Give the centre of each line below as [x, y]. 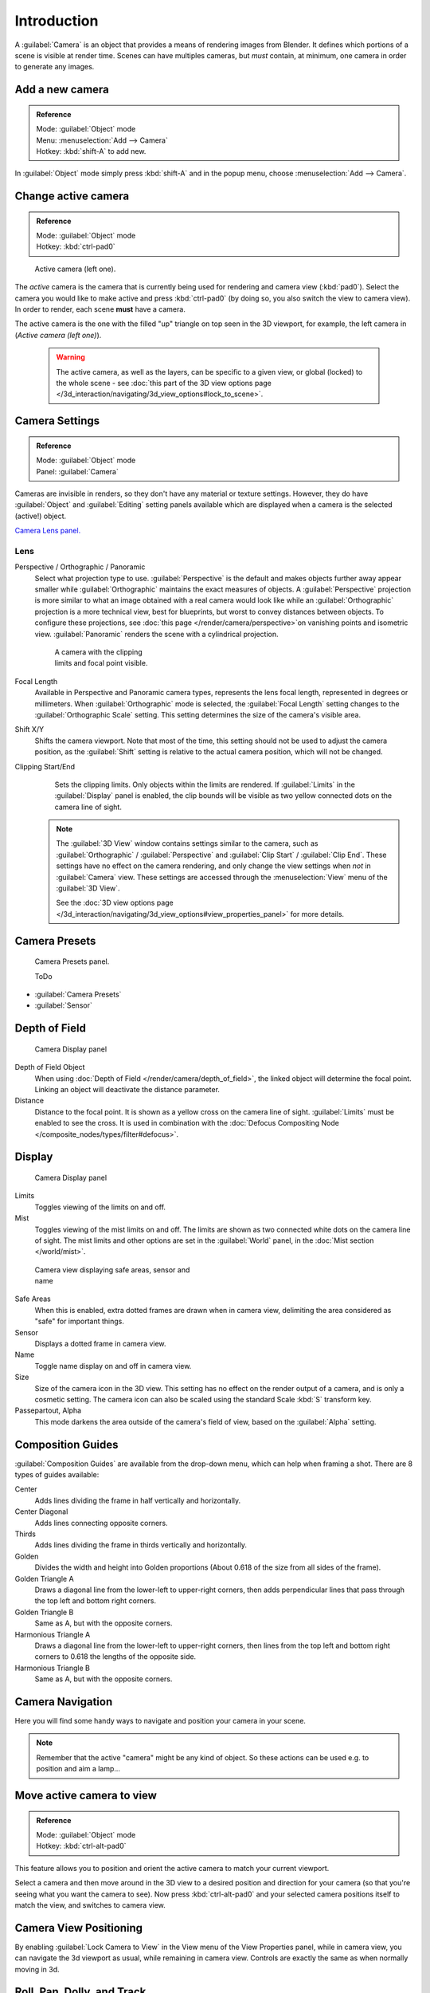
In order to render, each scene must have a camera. [100, 309]
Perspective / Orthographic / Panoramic [80, 567]
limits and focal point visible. [101, 663]
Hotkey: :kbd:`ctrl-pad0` [76, 246]
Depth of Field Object [50, 1067]
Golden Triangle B [44, 1612]
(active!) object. [41, 516]
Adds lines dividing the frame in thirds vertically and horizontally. [141, 1545]
